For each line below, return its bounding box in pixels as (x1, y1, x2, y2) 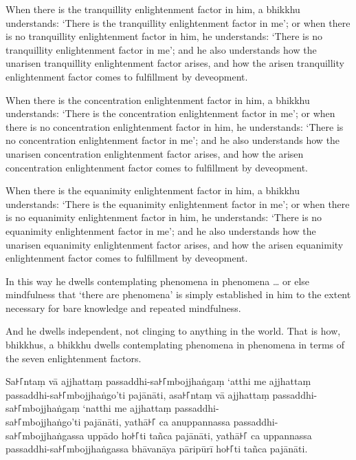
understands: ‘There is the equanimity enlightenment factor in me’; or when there (5, 196, 350, 211)
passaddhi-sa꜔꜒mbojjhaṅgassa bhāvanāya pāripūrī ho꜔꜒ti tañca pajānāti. (5, 441, 308, 456)
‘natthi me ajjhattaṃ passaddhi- (82, 401, 219, 415)
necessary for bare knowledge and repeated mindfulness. (5, 300, 241, 315)
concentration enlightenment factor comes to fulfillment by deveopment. (5, 160, 308, 174)
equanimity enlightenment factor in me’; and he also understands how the (5, 223, 316, 238)
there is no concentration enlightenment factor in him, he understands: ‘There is (5, 119, 344, 134)
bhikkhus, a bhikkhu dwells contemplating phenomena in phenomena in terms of (5, 337, 345, 352)
